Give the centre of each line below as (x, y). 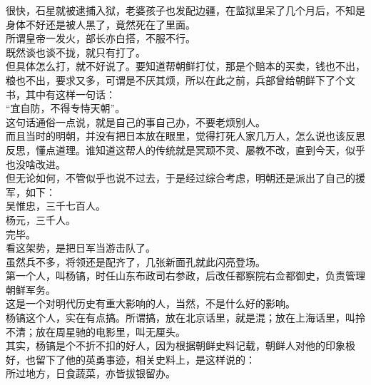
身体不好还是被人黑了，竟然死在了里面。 (101, 24)
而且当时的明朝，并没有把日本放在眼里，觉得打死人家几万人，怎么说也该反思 (185, 136)
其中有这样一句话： (70, 94)
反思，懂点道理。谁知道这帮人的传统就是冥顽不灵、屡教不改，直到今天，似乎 (185, 149)
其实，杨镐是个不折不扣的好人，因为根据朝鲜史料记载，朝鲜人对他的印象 (176, 345)
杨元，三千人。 (41, 219)
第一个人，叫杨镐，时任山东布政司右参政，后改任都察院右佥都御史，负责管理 (185, 276)
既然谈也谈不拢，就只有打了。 (76, 52)
